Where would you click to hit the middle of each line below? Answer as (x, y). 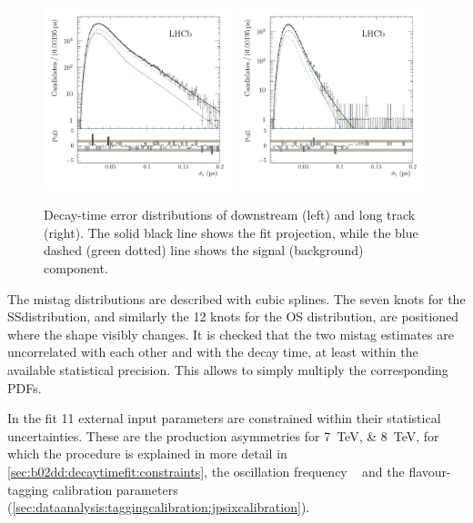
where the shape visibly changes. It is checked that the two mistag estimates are (231, 334)
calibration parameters (115, 489)
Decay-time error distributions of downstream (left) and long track (230, 215)
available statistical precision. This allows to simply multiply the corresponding (228, 369)
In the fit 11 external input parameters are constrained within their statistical (224, 418)
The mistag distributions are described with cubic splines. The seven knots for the (236, 298)
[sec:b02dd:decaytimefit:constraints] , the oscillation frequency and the (206, 471)
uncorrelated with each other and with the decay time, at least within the (213, 352)
